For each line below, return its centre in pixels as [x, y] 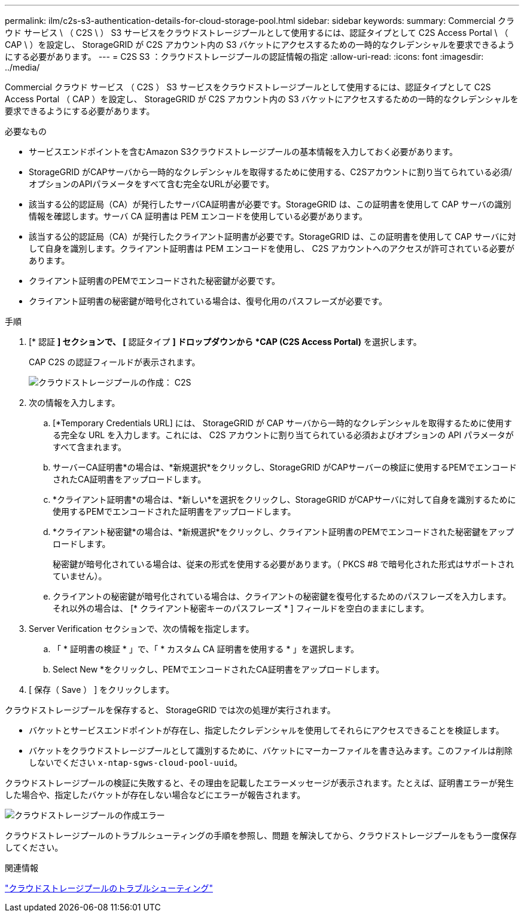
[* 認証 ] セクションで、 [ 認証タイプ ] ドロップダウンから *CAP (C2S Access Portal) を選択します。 [225, 342]
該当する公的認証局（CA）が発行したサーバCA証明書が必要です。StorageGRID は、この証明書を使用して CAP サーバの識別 [270, 204]
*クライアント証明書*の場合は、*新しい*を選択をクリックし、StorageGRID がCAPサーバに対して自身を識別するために [284, 499]
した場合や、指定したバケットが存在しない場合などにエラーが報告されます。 [155, 795]
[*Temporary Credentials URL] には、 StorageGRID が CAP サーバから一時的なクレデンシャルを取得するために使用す [282, 423]
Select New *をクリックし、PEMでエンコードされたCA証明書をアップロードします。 [219, 669]
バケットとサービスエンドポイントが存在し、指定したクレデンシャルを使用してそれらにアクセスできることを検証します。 [266, 730]
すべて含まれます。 [90, 447]
